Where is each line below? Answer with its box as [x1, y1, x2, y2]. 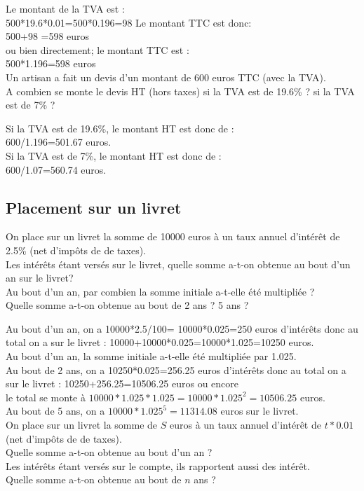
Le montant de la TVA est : [6, 1, 125, 15]
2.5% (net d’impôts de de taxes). [6, 242, 147, 257]
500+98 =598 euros [6, 29, 90, 43]
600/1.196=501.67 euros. [6, 134, 112, 149]
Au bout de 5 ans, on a [6, 403, 105, 418]
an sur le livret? [6, 270, 74, 285]
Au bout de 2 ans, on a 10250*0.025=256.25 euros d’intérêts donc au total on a [6, 362, 346, 377]
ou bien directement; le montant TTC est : [6, 42, 189, 57]
